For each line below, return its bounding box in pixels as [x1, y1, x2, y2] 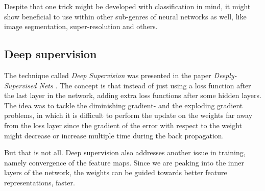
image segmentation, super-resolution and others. [4, 21, 158, 32]
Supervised [4, 80, 37, 90]
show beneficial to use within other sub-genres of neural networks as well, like [4, 11, 247, 21]
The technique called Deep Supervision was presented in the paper [4, 69, 211, 80]
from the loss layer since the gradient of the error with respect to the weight [4, 120, 243, 130]
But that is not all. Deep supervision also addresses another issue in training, [4, 147, 246, 158]
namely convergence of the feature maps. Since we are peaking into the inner [4, 157, 244, 168]
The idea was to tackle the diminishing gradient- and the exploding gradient [4, 100, 243, 110]
